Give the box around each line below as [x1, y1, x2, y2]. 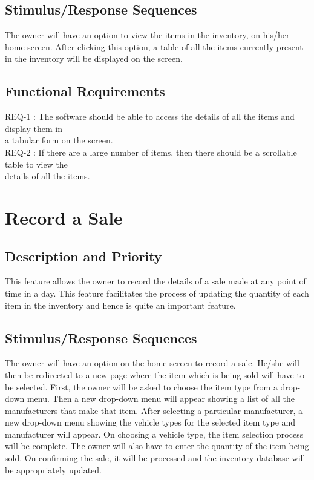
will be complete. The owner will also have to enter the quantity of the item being [5, 439, 309, 452]
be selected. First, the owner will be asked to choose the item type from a [5, 380, 278, 393]
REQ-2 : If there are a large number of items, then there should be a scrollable [5, 145, 297, 158]
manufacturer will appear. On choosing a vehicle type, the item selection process [5, 427, 304, 440]
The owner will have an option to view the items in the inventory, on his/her [5, 28, 290, 41]
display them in [5, 122, 62, 134]
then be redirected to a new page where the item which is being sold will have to [5, 368, 304, 381]
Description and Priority [5, 246, 162, 265]
